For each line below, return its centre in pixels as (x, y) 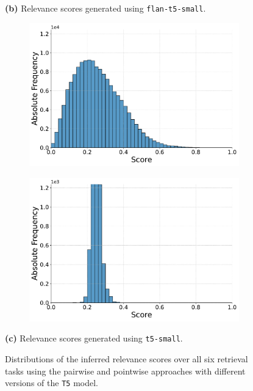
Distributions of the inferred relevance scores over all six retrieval (127, 359)
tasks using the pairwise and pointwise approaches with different (125, 371)
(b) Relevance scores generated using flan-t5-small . (105, 8)
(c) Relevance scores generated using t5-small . (94, 338)
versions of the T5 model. (52, 383)
